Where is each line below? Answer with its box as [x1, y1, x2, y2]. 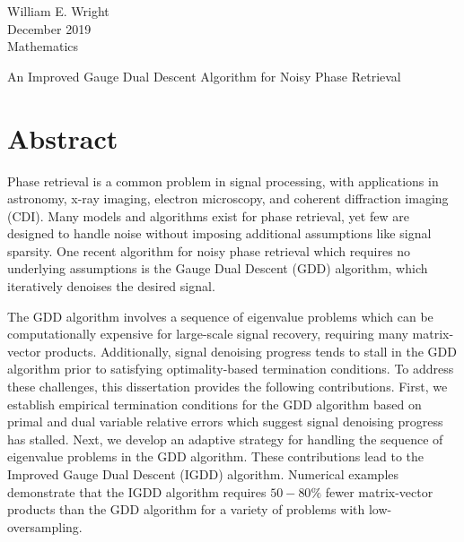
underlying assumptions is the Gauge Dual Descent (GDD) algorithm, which [7, 259, 428, 278]
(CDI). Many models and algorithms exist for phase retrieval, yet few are [7, 206, 409, 225]
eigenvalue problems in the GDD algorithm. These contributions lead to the [7, 447, 425, 466]
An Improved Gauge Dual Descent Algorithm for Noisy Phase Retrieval [7, 66, 401, 85]
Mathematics [7, 37, 79, 56]
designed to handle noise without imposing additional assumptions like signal [7, 224, 432, 243]
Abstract [7, 119, 118, 156]
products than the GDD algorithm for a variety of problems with [7, 500, 365, 519]
